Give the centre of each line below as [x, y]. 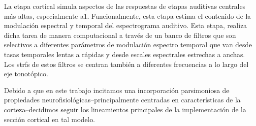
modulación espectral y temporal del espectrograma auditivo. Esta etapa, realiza [126, 25]
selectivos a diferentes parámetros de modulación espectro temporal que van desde [128, 45]
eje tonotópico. [26, 74]
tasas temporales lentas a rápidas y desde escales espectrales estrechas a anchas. [125, 54]
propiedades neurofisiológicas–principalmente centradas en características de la [122, 100]
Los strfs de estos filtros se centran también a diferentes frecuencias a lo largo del [126, 64]
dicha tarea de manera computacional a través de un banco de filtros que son [120, 35]
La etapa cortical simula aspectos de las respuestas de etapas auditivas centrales [125, 6]
